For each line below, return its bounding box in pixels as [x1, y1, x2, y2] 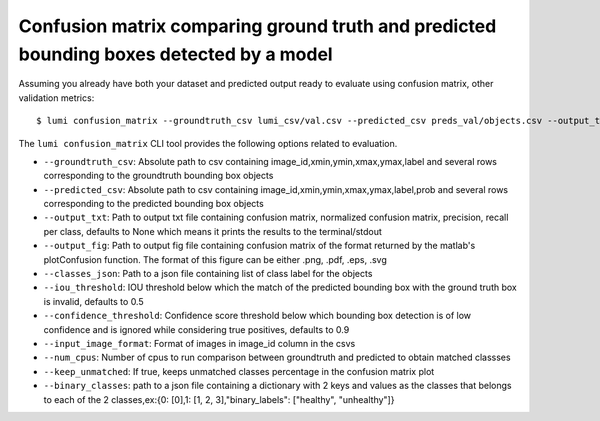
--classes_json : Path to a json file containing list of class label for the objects [43, 268, 373, 280]
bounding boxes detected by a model [18, 43, 334, 65]
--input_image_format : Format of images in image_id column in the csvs [43, 337, 356, 349]
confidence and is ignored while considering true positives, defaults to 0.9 [43, 323, 350, 335]
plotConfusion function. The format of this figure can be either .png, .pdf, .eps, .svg [43, 253, 387, 265]
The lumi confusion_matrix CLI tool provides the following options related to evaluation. [18, 137, 398, 149]
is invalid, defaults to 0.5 [43, 295, 144, 307]
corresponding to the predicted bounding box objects [43, 198, 264, 210]
